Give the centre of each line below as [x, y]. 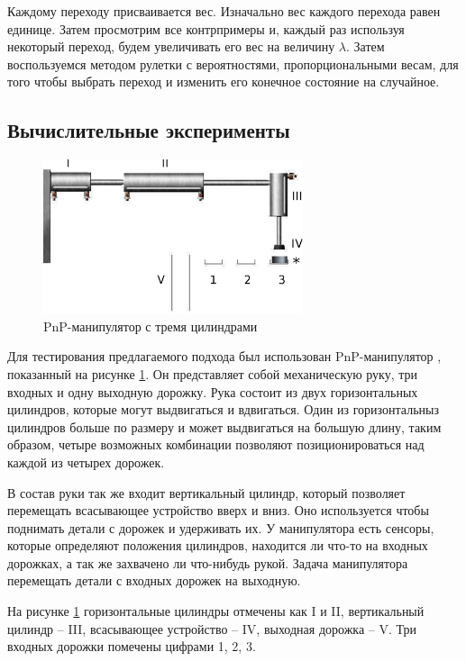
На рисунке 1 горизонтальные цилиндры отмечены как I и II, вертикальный [216, 611]
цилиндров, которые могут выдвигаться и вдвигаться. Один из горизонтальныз [223, 409]
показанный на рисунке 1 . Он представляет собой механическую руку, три [213, 373]
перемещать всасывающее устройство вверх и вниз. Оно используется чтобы [218, 510]
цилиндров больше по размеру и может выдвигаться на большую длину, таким [224, 426]
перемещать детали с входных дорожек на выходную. [154, 580]
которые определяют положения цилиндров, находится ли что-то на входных [218, 545]
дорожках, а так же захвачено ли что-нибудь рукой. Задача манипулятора [208, 562]
